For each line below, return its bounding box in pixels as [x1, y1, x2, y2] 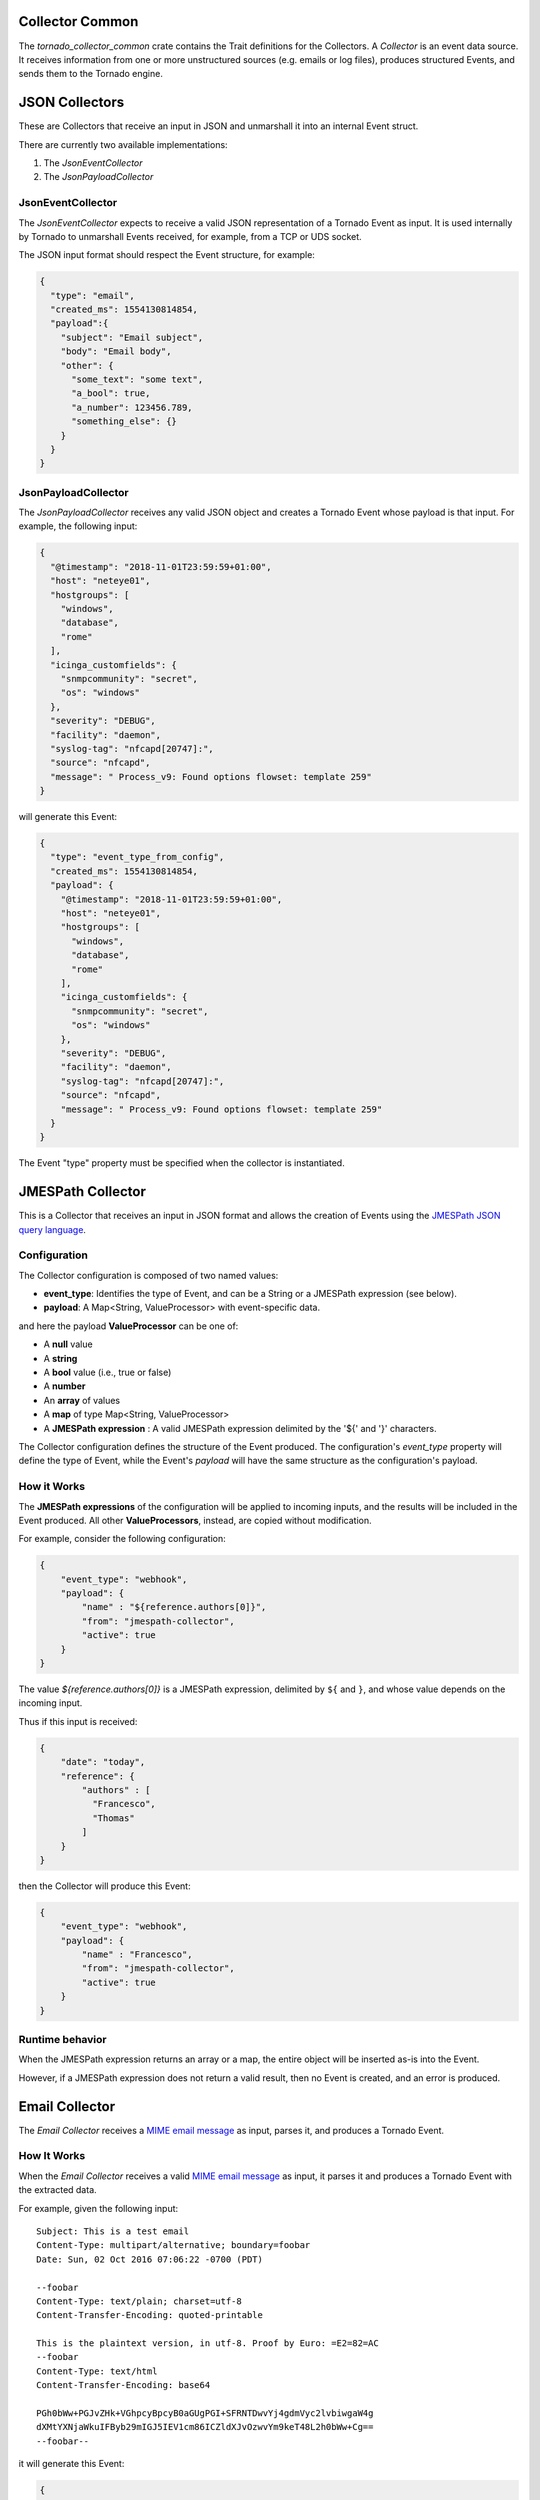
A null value [43, 1338, 94, 1350]
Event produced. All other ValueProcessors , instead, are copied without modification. [18, 1514, 372, 1526]
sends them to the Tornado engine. [18, 68, 164, 80]
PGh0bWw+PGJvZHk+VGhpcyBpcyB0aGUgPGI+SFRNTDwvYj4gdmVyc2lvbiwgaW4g [36, 2408, 374, 2419]
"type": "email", [50, 290, 135, 301]
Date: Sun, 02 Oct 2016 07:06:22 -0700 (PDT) [36, 2253, 264, 2265]
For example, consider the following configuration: [18, 1533, 227, 1545]
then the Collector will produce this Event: [18, 1880, 191, 1892]
